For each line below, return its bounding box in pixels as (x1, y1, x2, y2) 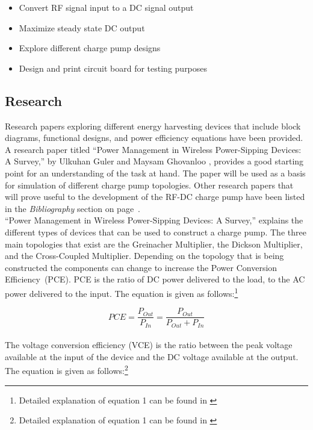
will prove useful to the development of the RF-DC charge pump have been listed (5, 190, 305, 203)
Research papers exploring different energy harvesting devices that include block (5, 119, 301, 132)
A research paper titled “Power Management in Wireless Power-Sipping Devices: (5, 143, 302, 155)
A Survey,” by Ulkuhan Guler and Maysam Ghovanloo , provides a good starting (5, 155, 304, 167)
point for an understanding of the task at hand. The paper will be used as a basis (5, 166, 306, 179)
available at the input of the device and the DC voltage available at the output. (5, 350, 299, 363)
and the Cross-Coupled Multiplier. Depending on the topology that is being (5, 249, 284, 262)
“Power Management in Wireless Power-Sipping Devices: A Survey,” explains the (5, 214, 303, 226)
